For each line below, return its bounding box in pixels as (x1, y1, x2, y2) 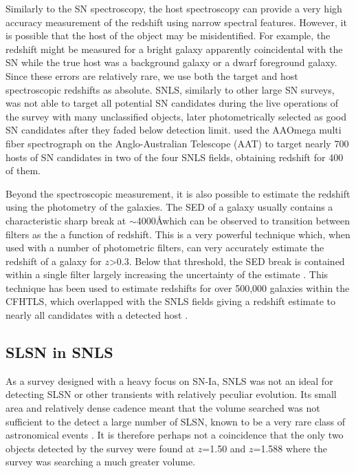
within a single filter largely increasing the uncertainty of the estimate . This (5, 267, 329, 282)
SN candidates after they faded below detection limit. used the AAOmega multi (5, 123, 342, 137)
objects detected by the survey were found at (5, 441, 195, 455)
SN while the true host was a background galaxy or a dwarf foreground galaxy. (5, 55, 337, 70)
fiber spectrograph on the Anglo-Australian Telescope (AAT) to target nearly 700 (5, 136, 349, 150)
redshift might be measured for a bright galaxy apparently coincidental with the (5, 41, 343, 56)
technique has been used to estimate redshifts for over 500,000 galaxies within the (5, 280, 350, 295)
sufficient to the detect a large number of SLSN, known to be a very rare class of (5, 414, 346, 428)
